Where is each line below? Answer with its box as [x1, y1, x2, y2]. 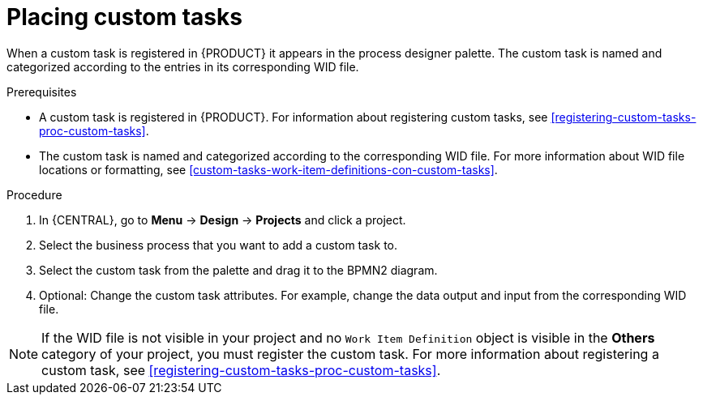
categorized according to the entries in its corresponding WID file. [6, 59, 359, 74]
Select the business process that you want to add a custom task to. [39, 237, 397, 252]
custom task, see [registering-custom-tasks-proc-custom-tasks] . [41, 361, 441, 378]
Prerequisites [6, 84, 77, 99]
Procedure [6, 187, 62, 202]
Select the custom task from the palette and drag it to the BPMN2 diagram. [39, 262, 438, 277]
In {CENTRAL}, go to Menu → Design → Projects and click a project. [39, 212, 406, 227]
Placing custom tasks [6, 3, 242, 31]
